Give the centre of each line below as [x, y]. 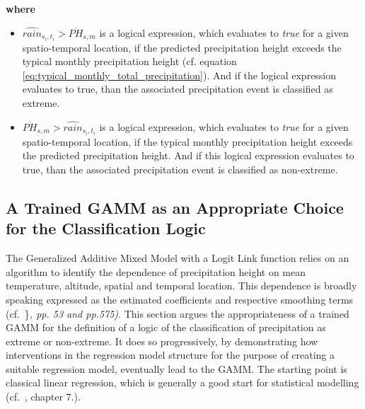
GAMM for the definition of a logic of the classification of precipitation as [166, 327]
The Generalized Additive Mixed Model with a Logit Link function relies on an [178, 258]
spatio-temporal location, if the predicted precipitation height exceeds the [182, 47]
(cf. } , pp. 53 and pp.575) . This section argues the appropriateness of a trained [178, 313]
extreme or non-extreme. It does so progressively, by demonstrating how [162, 341]
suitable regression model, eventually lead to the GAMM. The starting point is [176, 368]
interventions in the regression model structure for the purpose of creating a [170, 355]
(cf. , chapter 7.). [43, 397]
